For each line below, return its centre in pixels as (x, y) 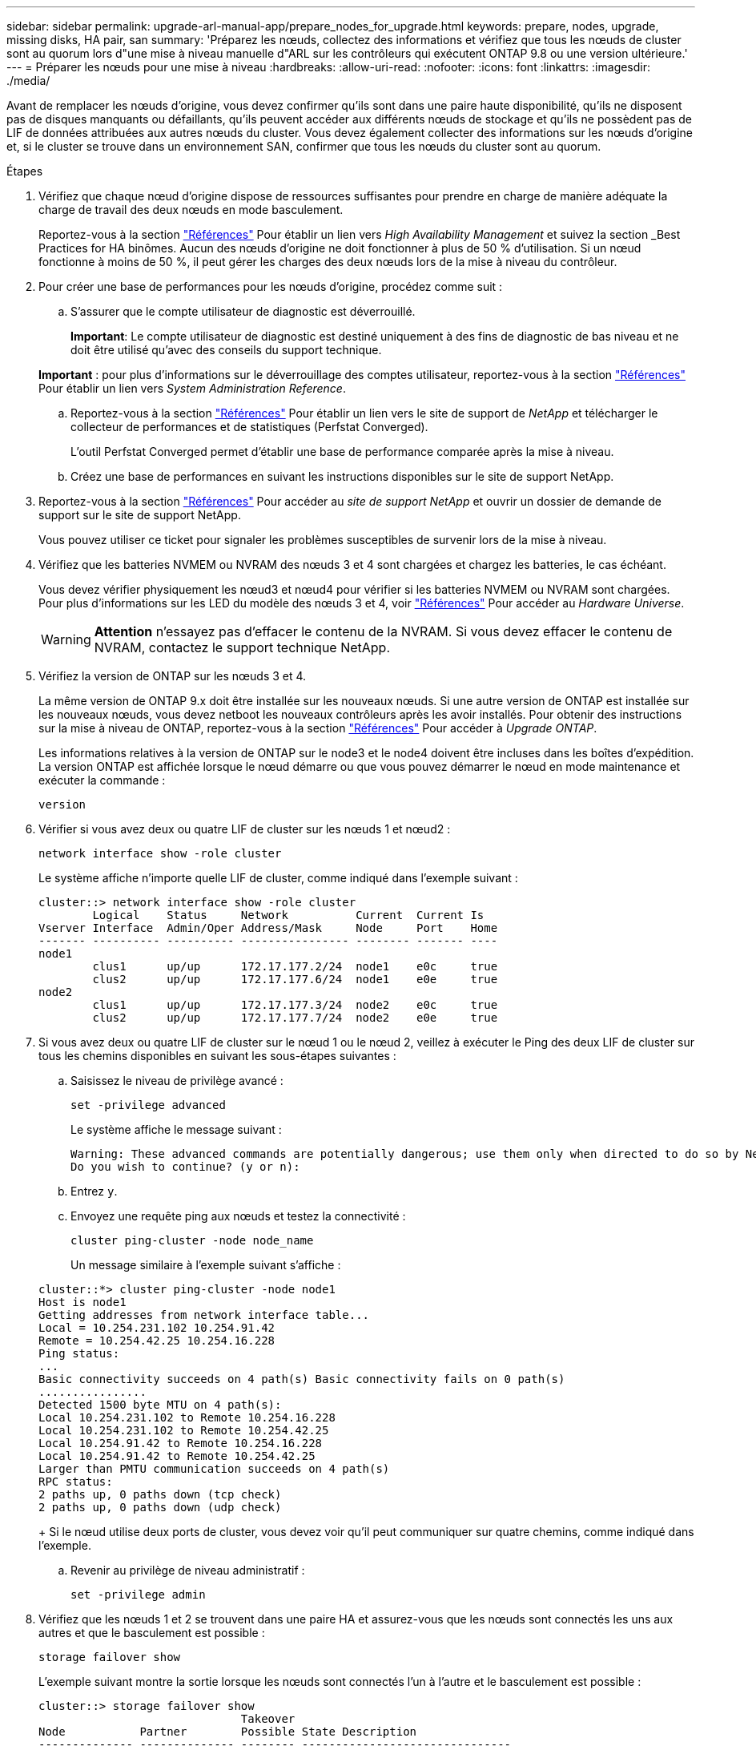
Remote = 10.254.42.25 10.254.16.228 (157, 1341)
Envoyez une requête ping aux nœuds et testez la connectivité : (238, 1216)
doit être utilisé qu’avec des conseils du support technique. (226, 350)
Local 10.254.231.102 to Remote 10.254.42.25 (184, 1430)
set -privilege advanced (148, 1105)
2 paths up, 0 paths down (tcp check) (160, 1494)
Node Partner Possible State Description (228, 1732)
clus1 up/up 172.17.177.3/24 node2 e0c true (295, 1005)
